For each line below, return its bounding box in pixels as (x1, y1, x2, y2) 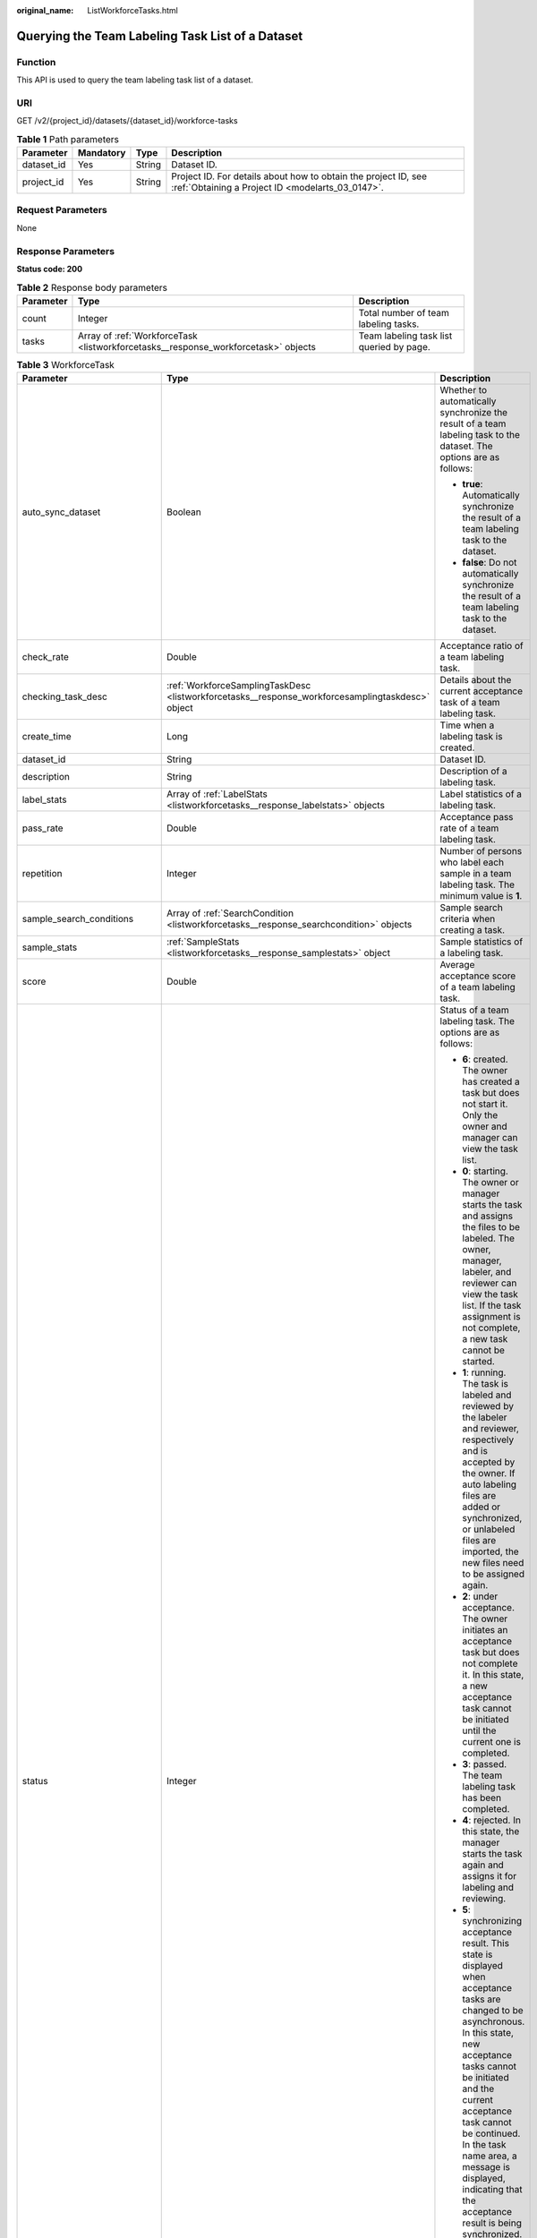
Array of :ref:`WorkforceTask (77, 329, 199, 342)
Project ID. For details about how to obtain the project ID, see (171, 170, 428, 183)
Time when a (439, 719, 495, 731)
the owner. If (462, 1467, 516, 1480)
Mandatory (77, 147, 126, 159)
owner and (462, 1120, 507, 1132)
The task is (462, 1378, 509, 1390)
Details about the (439, 674, 512, 687)
